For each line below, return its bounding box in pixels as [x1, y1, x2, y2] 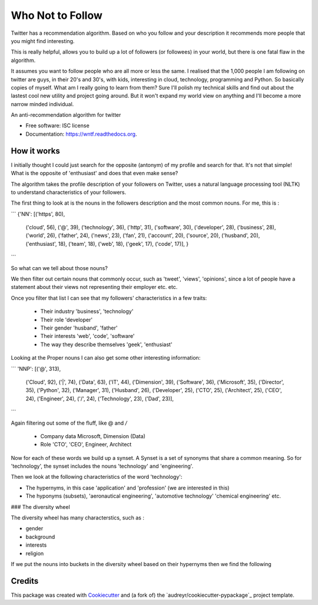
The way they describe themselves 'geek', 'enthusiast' [40, 341, 173, 348]
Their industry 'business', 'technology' [40, 308, 134, 315]
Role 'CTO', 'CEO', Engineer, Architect [40, 441, 132, 448]
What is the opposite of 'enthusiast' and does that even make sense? [11, 170, 178, 177]
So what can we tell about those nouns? [11, 264, 108, 271]
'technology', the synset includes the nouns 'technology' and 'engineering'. [11, 463, 194, 470]
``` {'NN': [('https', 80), [11, 210, 65, 218]
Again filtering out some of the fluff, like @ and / [11, 419, 128, 426]
